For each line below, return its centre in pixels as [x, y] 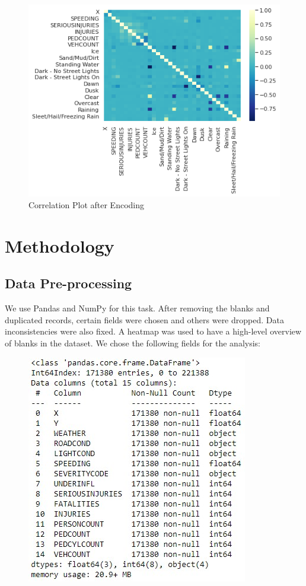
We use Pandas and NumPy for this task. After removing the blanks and [137, 308]
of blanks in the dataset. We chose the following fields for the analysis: [133, 343]
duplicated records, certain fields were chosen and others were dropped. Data [144, 319]
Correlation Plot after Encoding [86, 204]
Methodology [60, 245]
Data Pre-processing [68, 283]
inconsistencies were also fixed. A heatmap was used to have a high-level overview [153, 331]
